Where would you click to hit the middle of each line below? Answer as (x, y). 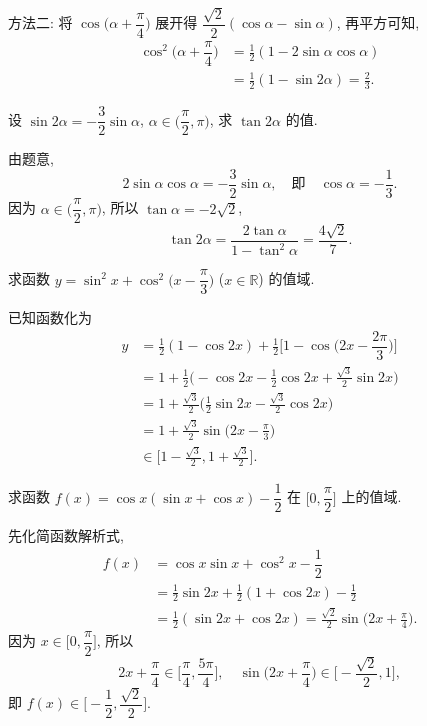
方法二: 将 (40, 22)
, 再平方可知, (378, 22)
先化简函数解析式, (66, 535)
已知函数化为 (50, 317)
